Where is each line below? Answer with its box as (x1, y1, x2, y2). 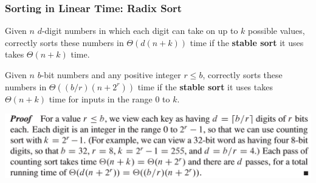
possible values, (248, 24, 305, 37)
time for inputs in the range (49, 92, 153, 105)
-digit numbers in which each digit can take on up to (41, 24, 238, 37)
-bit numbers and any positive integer (41, 68, 181, 81)
